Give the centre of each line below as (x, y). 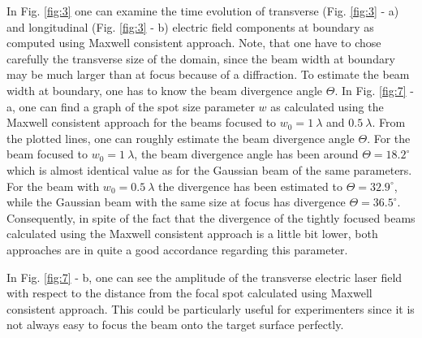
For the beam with (53, 186)
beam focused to (47, 154)
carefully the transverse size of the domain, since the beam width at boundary (201, 58)
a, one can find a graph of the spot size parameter (131, 106)
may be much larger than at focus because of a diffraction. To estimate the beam (208, 74)
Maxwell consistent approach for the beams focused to (142, 122)
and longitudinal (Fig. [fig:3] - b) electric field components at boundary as (190, 26)
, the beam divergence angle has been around (246, 154)
